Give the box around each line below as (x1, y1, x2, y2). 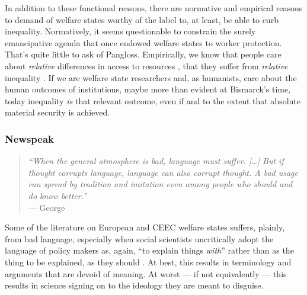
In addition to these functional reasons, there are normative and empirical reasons (5, 2, 303, 14)
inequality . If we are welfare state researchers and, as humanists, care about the (5, 71, 297, 84)
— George (28, 201, 65, 213)
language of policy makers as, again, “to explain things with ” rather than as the (5, 244, 294, 256)
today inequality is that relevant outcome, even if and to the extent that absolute (5, 94, 300, 107)
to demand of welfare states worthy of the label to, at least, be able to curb (5, 13, 279, 25)
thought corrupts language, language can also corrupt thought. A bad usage (28, 166, 298, 178)
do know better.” (28, 189, 87, 201)
